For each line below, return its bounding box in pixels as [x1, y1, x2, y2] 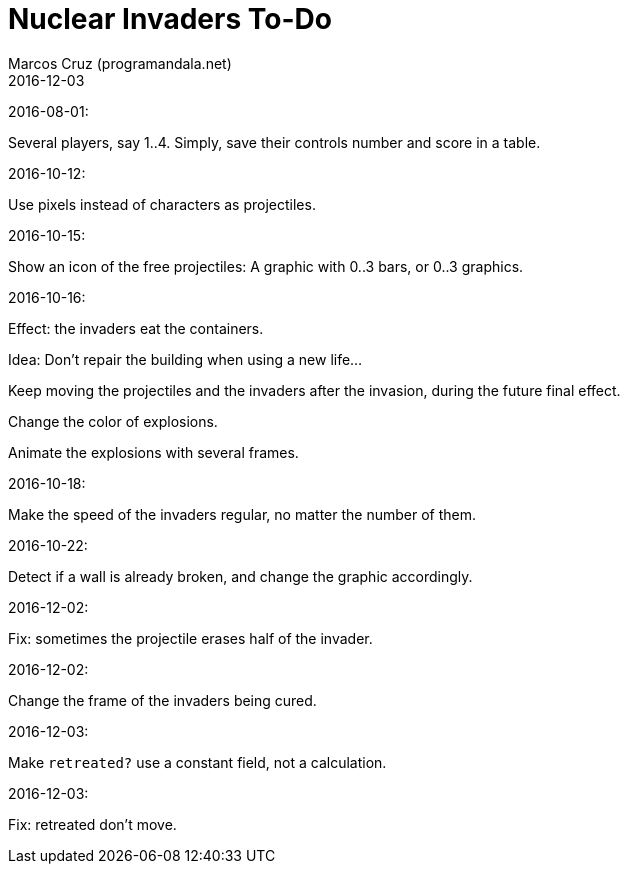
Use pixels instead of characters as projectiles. [8, 195, 316, 213]
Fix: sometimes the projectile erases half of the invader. [8, 629, 373, 647]
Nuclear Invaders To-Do [8, 2, 332, 36]
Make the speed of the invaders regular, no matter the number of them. [8, 505, 477, 523]
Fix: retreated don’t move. [8, 815, 177, 833]
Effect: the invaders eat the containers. [8, 319, 264, 337]
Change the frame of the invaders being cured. [8, 691, 317, 709]
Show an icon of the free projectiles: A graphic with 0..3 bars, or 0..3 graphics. [8, 257, 524, 275]
